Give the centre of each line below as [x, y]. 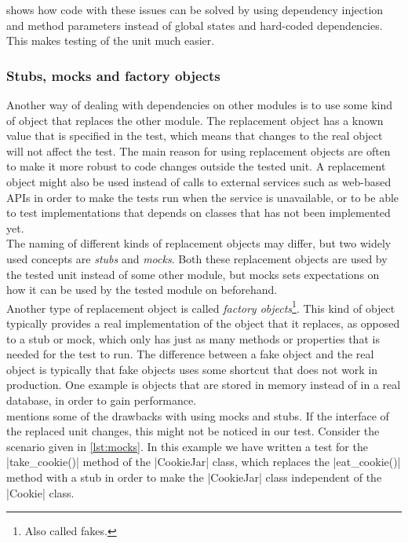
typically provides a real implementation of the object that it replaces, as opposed [203, 323]
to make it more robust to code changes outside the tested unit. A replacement [196, 166]
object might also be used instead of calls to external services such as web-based [199, 181]
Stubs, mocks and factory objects [113, 75]
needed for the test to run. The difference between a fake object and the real [190, 354]
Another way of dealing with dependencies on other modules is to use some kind [199, 105]
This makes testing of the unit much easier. [111, 40]
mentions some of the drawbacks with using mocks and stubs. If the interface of [198, 415]
